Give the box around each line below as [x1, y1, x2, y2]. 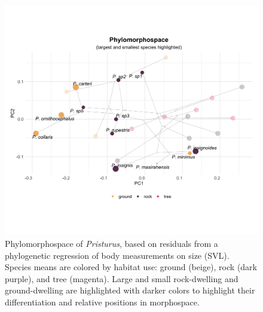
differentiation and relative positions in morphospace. [5, 296, 200, 308]
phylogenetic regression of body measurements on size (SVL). [5, 249, 230, 261]
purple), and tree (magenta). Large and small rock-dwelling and [5, 272, 238, 285]
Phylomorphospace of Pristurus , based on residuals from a [5, 237, 218, 250]
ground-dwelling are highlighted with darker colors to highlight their [5, 284, 255, 296]
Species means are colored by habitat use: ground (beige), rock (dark [5, 261, 257, 273]
